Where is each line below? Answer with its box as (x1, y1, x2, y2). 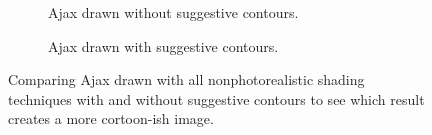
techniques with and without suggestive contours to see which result (8, 88, 425, 109)
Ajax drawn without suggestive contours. (48, 2, 299, 22)
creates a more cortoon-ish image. (8, 108, 214, 129)
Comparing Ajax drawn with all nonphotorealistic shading (8, 69, 365, 90)
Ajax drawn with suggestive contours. (48, 35, 279, 56)
